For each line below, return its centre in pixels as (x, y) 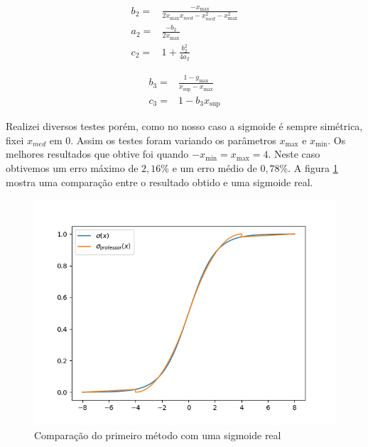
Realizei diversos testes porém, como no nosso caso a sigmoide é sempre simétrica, (184, 126)
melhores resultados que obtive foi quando (97, 154)
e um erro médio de (215, 167)
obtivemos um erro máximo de (72, 167)
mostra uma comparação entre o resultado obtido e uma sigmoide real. (159, 182)
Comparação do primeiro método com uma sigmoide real (158, 435)
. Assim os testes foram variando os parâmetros (173, 140)
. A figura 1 (313, 167)
